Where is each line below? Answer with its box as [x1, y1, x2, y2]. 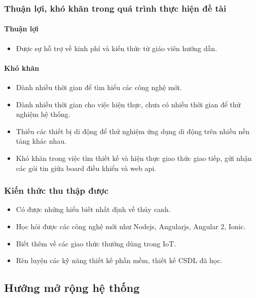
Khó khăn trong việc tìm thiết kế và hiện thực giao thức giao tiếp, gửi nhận [16, 153, 252, 163]
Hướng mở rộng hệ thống [4, 280, 140, 295]
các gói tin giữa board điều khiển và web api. [16, 162, 156, 173]
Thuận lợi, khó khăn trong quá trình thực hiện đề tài [4, 2, 227, 14]
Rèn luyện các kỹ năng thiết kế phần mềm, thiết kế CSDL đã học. [16, 255, 223, 266]
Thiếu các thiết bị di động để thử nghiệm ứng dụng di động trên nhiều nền [16, 125, 250, 136]
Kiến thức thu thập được [4, 184, 108, 197]
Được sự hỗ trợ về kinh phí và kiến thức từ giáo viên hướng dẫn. [16, 42, 217, 53]
